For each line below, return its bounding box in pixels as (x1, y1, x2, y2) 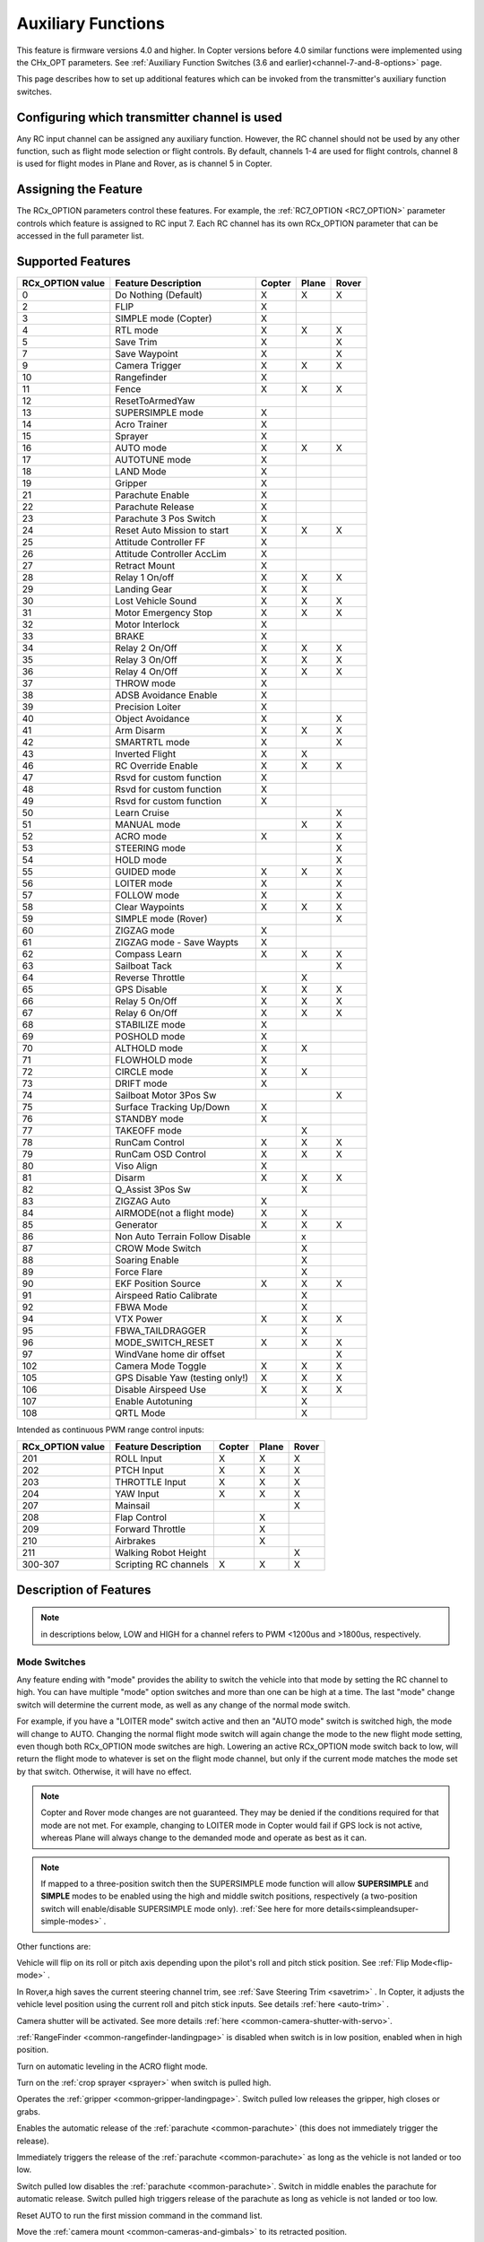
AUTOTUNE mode (115, 454, 192, 465)
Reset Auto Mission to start (115, 525, 229, 536)
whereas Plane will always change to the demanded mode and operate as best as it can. (40, 1832, 367, 1843)
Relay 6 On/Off (115, 1007, 178, 1019)
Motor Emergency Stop (115, 606, 213, 619)
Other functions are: (16, 1941, 91, 1951)
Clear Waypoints (115, 901, 186, 913)
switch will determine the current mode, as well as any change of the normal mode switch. (16, 1699, 351, 1710)
